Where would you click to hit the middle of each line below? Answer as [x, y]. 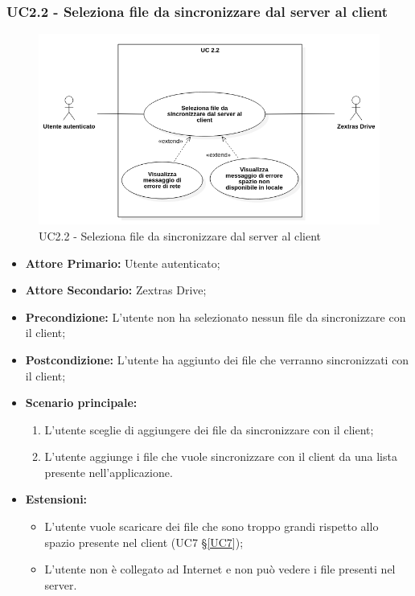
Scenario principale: [81, 403]
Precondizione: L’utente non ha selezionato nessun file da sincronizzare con [216, 316]
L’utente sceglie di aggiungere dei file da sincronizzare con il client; [209, 429]
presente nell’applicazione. [109, 472]
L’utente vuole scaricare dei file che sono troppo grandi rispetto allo [212, 526]
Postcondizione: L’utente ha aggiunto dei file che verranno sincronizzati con [217, 359]
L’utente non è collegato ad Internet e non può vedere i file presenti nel [220, 569]
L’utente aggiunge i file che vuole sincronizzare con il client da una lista [221, 456]
